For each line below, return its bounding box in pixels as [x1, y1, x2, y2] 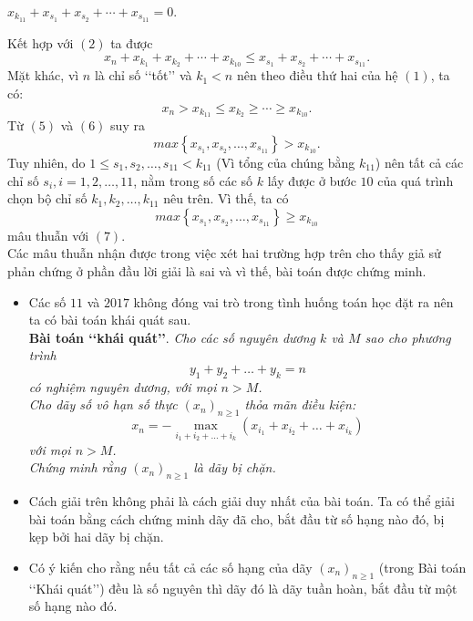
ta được [110, 33, 153, 52]
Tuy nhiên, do [7, 152, 86, 171]
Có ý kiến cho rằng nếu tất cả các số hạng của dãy [28, 557, 313, 576]
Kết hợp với [7, 33, 74, 52]
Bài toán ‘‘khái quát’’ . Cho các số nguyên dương [28, 327, 316, 347]
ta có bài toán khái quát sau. [28, 310, 191, 329]
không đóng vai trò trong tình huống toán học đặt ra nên [133, 292, 454, 311]
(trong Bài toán [378, 557, 467, 576]
